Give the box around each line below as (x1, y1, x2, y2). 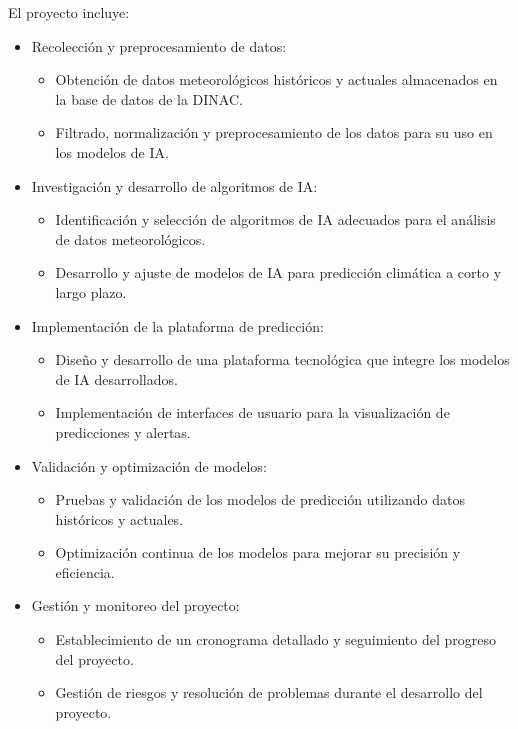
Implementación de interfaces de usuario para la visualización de (55, 402, 450, 423)
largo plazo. (55, 281, 127, 302)
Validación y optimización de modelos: (31, 455, 267, 476)
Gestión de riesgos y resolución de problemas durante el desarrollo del (55, 682, 483, 703)
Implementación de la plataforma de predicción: (31, 315, 324, 336)
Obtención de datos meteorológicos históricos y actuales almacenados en (55, 69, 498, 90)
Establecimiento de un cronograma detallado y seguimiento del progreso (55, 629, 497, 650)
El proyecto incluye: (8, 2, 130, 22)
